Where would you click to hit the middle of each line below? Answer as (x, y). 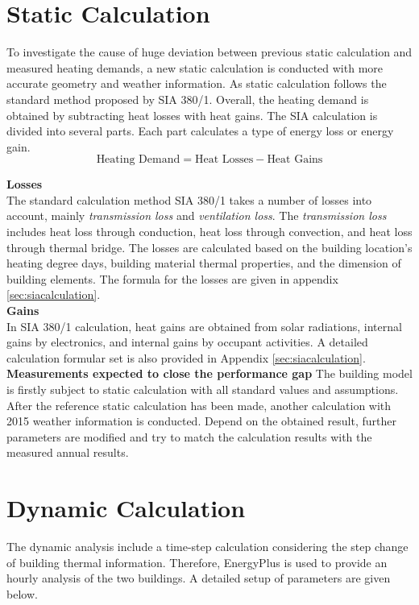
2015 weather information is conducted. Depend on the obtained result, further (201, 421)
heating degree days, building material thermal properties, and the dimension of (204, 263)
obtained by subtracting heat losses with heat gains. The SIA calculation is (192, 115)
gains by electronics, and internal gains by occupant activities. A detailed (187, 342)
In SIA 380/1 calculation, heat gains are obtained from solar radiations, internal (204, 326)
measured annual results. (68, 452)
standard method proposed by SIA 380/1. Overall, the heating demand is (188, 99)
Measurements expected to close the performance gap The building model (209, 373)
